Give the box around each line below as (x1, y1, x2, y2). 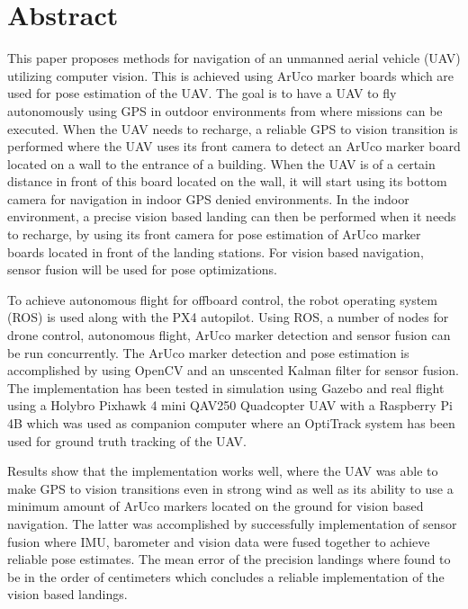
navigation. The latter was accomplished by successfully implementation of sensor (7, 514, 457, 533)
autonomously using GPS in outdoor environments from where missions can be (7, 101, 443, 120)
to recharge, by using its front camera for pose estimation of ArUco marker (7, 225, 421, 244)
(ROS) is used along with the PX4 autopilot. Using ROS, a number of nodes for (7, 308, 449, 327)
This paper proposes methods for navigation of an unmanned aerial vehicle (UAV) (7, 49, 461, 67)
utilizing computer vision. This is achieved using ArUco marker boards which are (7, 66, 454, 85)
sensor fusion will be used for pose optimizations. (7, 260, 277, 279)
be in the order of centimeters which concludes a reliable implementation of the (7, 567, 445, 586)
